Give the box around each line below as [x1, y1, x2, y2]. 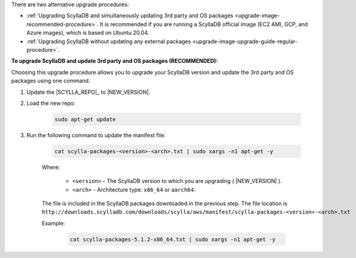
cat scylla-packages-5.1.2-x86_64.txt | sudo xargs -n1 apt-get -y [69, 235, 276, 243]
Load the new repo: [26, 99, 76, 107]
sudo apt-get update [54, 116, 116, 123]
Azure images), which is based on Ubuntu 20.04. [26, 29, 149, 37]
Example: [41, 220, 65, 227]
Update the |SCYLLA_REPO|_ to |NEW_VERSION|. [26, 88, 151, 96]
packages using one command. [11, 77, 91, 85]
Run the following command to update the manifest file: [26, 131, 166, 138]
